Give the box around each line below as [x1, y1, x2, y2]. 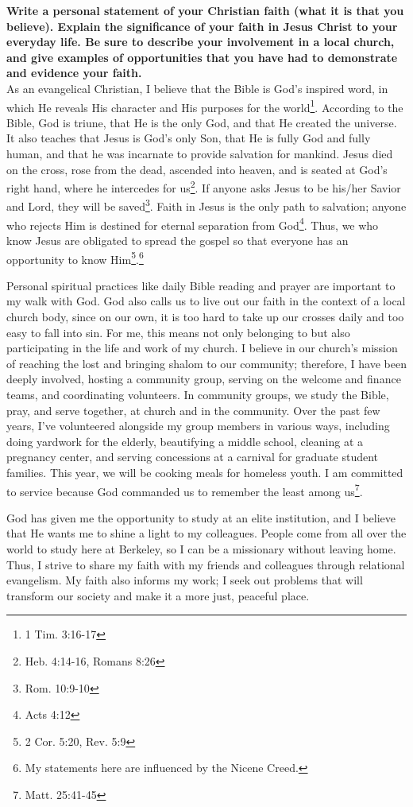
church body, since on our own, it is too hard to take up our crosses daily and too [6, 308, 404, 324]
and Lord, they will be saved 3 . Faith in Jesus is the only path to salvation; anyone [6, 196, 407, 215]
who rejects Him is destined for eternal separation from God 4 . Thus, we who [6, 214, 379, 233]
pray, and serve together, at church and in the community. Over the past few [6, 402, 380, 418]
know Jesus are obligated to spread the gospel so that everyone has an [6, 231, 349, 248]
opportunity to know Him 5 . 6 [6, 248, 144, 267]
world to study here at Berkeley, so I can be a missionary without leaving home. [6, 540, 396, 557]
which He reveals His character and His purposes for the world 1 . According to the [6, 96, 403, 115]
